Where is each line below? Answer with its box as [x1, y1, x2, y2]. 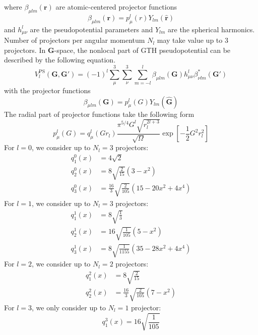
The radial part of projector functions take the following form [4, 108, 195, 119]
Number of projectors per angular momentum [4, 35, 145, 45]
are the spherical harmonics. [168, 24, 255, 34]
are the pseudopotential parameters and [30, 24, 153, 34]
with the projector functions [4, 85, 91, 96]
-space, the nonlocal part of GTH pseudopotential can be [54, 44, 231, 55]
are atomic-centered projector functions [55, 2, 177, 12]
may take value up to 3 [157, 35, 228, 45]
